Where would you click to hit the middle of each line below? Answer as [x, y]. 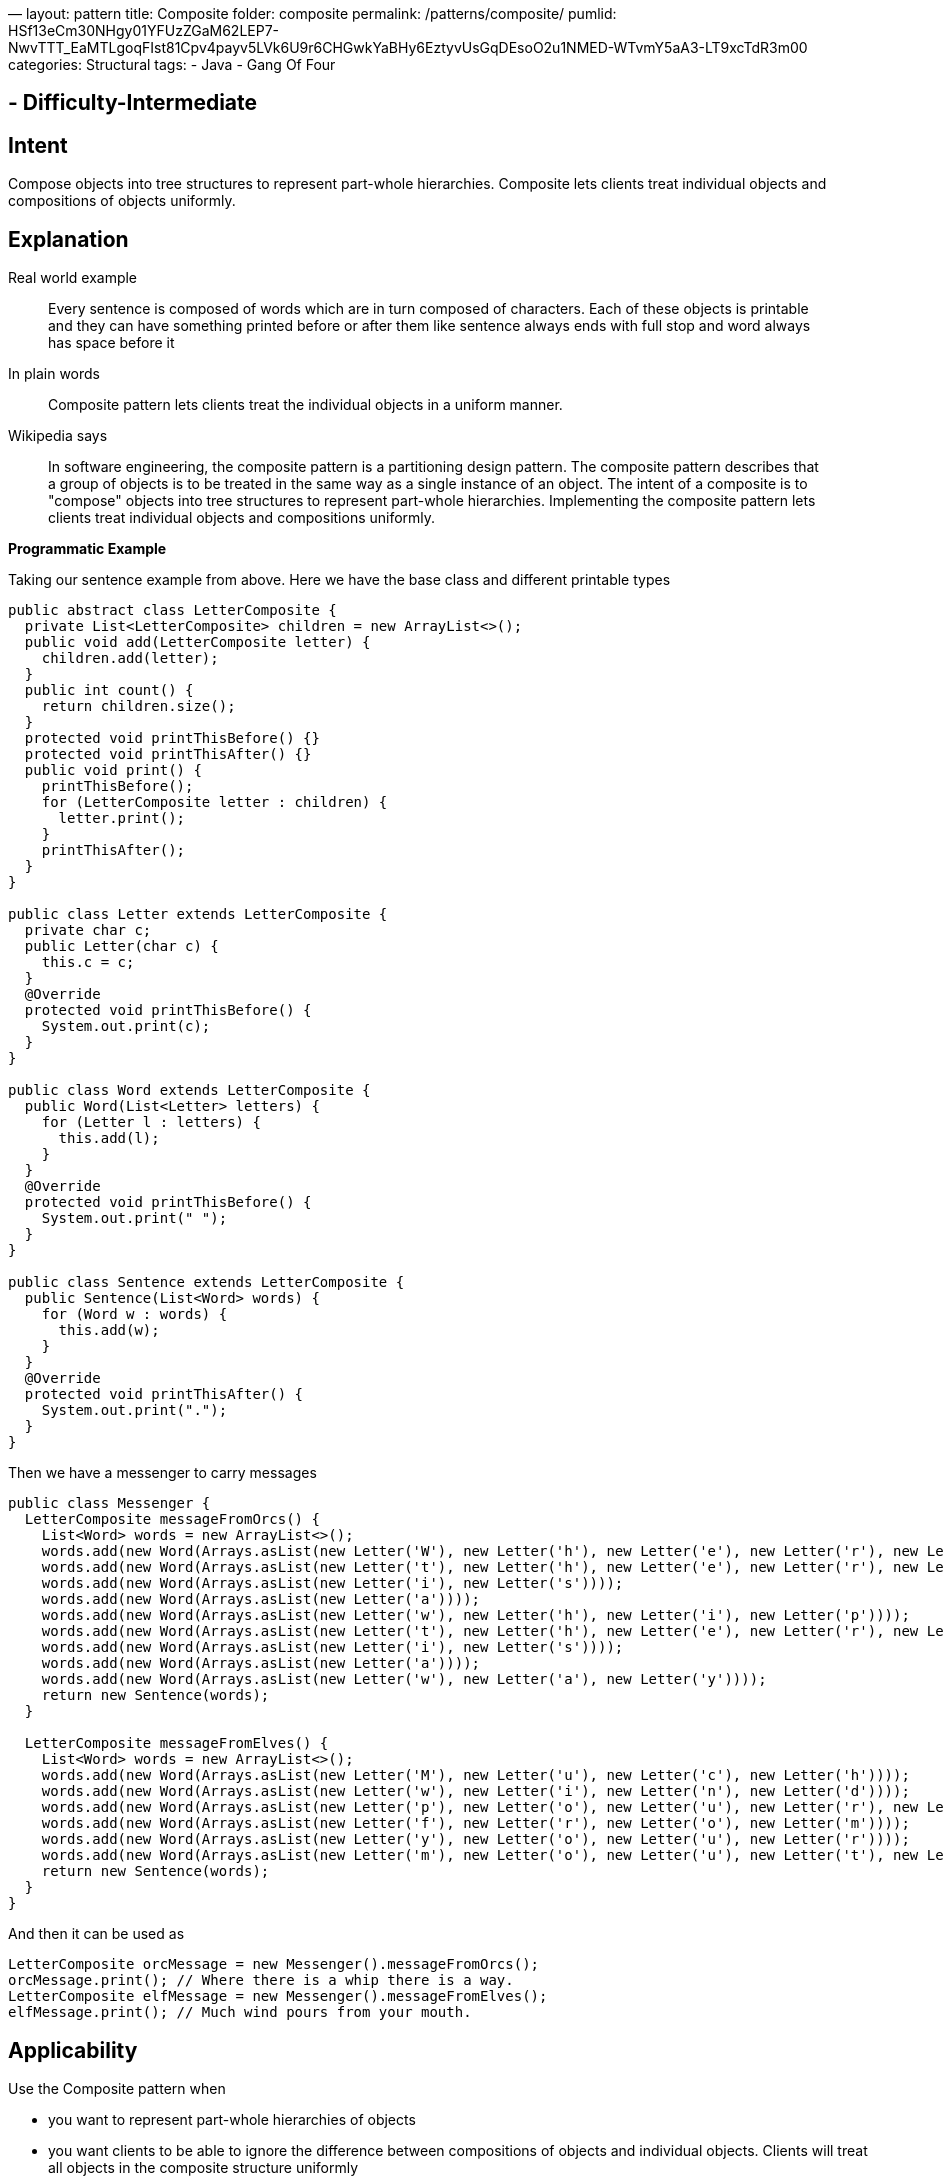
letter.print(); [122, 818]
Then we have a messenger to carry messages [162, 1473]
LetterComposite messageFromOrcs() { [172, 1519]
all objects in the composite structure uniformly [203, 2167]
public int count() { [109, 690]
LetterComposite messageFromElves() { [176, 1743]
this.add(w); [109, 1330]
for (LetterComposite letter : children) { [214, 802]
